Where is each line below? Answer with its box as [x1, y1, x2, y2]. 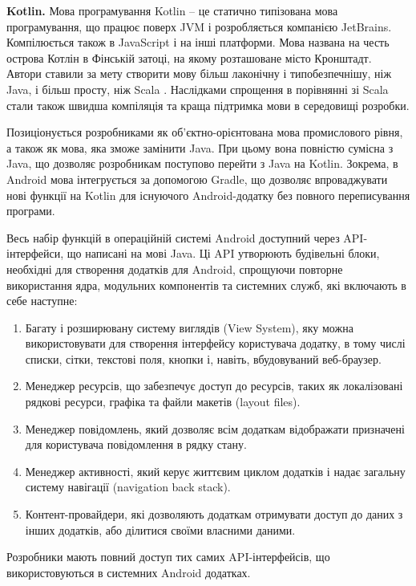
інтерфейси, [6, 245, 64, 262]
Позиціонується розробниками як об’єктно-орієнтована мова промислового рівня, [6, 124, 403, 140]
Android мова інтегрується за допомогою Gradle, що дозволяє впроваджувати [6, 170, 388, 187]
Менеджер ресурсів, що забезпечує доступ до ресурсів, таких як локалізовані [25, 377, 403, 394]
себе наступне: [6, 292, 78, 309]
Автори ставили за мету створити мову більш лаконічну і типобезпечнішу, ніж [6, 65, 392, 82]
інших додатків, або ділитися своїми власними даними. [25, 521, 296, 538]
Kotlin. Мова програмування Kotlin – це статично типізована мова [6, 2, 338, 18]
